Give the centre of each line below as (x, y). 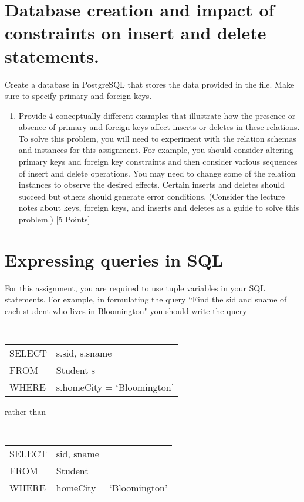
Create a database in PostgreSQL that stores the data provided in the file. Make (150, 84)
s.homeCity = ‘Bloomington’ (115, 387)
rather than (26, 412)
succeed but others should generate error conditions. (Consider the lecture (152, 196)
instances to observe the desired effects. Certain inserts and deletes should (151, 184)
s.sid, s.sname (84, 353)
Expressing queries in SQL (114, 259)
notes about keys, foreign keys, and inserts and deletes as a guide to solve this (159, 207)
